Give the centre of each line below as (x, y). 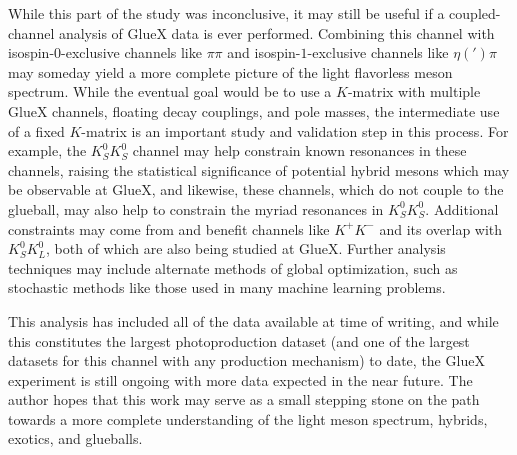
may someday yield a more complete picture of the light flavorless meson (230, 71)
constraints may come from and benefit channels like (169, 228)
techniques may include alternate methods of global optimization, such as (233, 267)
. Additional (462, 208)
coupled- (475, 13)
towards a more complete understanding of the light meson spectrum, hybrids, (248, 418)
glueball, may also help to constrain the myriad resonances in (196, 208)
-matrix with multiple (414, 91)
